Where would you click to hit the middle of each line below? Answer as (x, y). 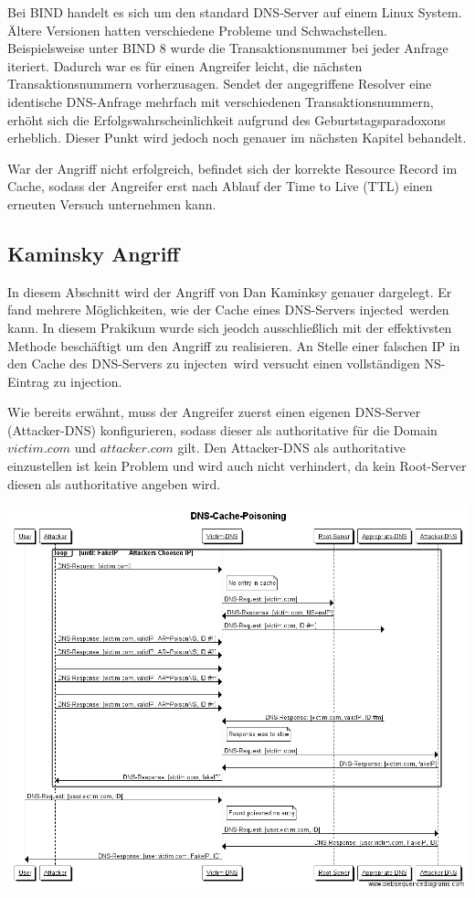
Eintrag (28, 381)
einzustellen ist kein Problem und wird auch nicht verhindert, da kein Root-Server (237, 466)
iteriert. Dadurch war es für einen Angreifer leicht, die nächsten (185, 65)
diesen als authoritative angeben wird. (114, 483)
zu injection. (88, 381)
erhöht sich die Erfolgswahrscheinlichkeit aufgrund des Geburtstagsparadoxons (227, 119)
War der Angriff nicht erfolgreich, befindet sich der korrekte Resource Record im (232, 168)
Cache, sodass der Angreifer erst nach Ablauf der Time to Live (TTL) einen (220, 186)
